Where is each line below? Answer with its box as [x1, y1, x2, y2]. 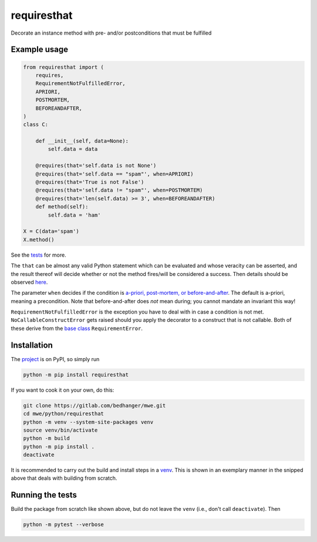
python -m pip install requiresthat [23, 371, 129, 378]
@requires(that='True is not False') [35, 179, 144, 186]
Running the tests [11, 490, 77, 500]
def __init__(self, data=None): [35, 138, 129, 144]
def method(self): [35, 203, 89, 210]
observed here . [11, 278, 48, 285]
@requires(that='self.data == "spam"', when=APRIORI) [35, 170, 194, 177]
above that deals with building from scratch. [11, 474, 117, 482]
